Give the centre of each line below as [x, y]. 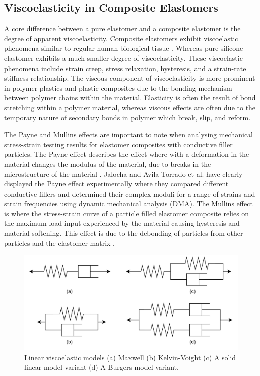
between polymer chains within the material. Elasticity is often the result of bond [130, 98]
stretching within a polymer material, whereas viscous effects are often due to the [130, 107]
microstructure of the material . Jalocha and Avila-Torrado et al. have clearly [123, 174]
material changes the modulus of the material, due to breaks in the [108, 164]
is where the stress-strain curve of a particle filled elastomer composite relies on [127, 213]
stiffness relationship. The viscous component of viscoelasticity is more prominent [130, 78]
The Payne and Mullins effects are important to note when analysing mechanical [128, 134]
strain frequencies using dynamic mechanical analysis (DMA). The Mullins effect [128, 203]
